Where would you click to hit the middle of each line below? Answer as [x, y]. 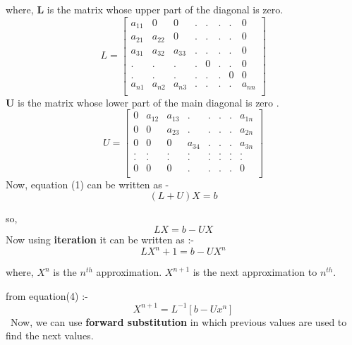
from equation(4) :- [47, 295]
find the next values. [50, 335]
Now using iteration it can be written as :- [100, 239]
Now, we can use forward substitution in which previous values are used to [178, 321]
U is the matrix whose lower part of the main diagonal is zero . [142, 102]
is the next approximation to [255, 272]
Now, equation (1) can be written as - [87, 184]
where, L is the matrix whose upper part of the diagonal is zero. [145, 9]
